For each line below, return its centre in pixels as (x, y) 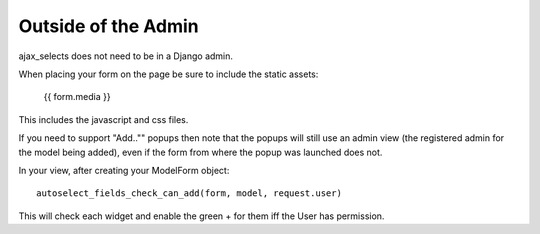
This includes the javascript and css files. (103, 119)
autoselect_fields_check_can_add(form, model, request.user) (189, 193)
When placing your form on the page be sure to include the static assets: (168, 74)
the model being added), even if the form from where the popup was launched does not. (200, 152)
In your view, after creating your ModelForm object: (124, 170)
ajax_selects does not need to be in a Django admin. (126, 56)
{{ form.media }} (77, 97)
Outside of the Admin (108, 26)
